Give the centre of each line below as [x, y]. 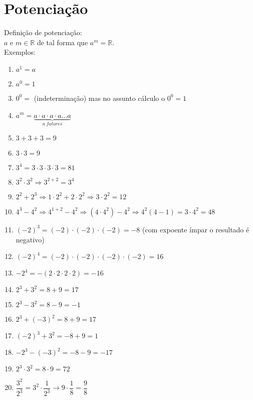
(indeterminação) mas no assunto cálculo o [99, 98]
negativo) [30, 239]
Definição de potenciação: [43, 32]
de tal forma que [62, 42]
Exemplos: [20, 52]
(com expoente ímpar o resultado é [196, 229]
